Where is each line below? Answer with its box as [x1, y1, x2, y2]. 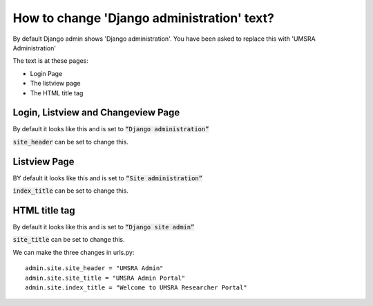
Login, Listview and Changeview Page [12, 107, 180, 119]
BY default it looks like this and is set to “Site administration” [12, 173, 203, 182]
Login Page [30, 69, 63, 77]
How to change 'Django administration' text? [12, 10, 274, 26]
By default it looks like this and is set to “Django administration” [12, 125, 209, 133]
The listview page [30, 79, 81, 88]
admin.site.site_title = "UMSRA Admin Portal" [25, 274, 186, 282]
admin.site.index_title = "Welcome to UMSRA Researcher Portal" [25, 283, 248, 291]
